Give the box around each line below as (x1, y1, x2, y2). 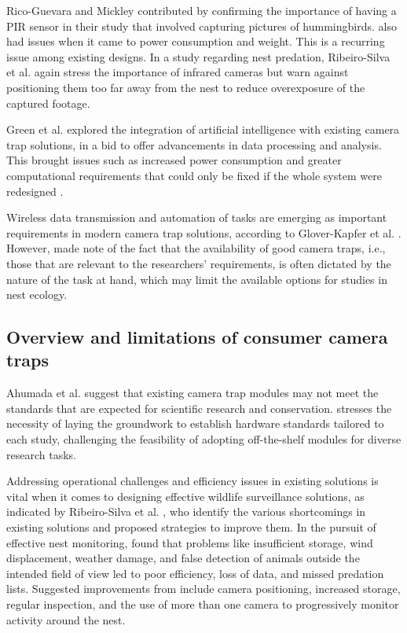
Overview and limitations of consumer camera (6, 325, 388, 349)
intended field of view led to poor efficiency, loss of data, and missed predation (6, 565, 384, 581)
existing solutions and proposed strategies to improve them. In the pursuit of (6, 519, 376, 535)
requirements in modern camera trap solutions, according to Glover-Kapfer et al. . (6, 224, 401, 241)
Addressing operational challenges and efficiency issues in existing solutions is (6, 473, 379, 489)
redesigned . (6, 182, 64, 199)
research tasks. (6, 446, 76, 462)
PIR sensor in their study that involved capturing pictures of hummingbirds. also (6, 17, 397, 34)
